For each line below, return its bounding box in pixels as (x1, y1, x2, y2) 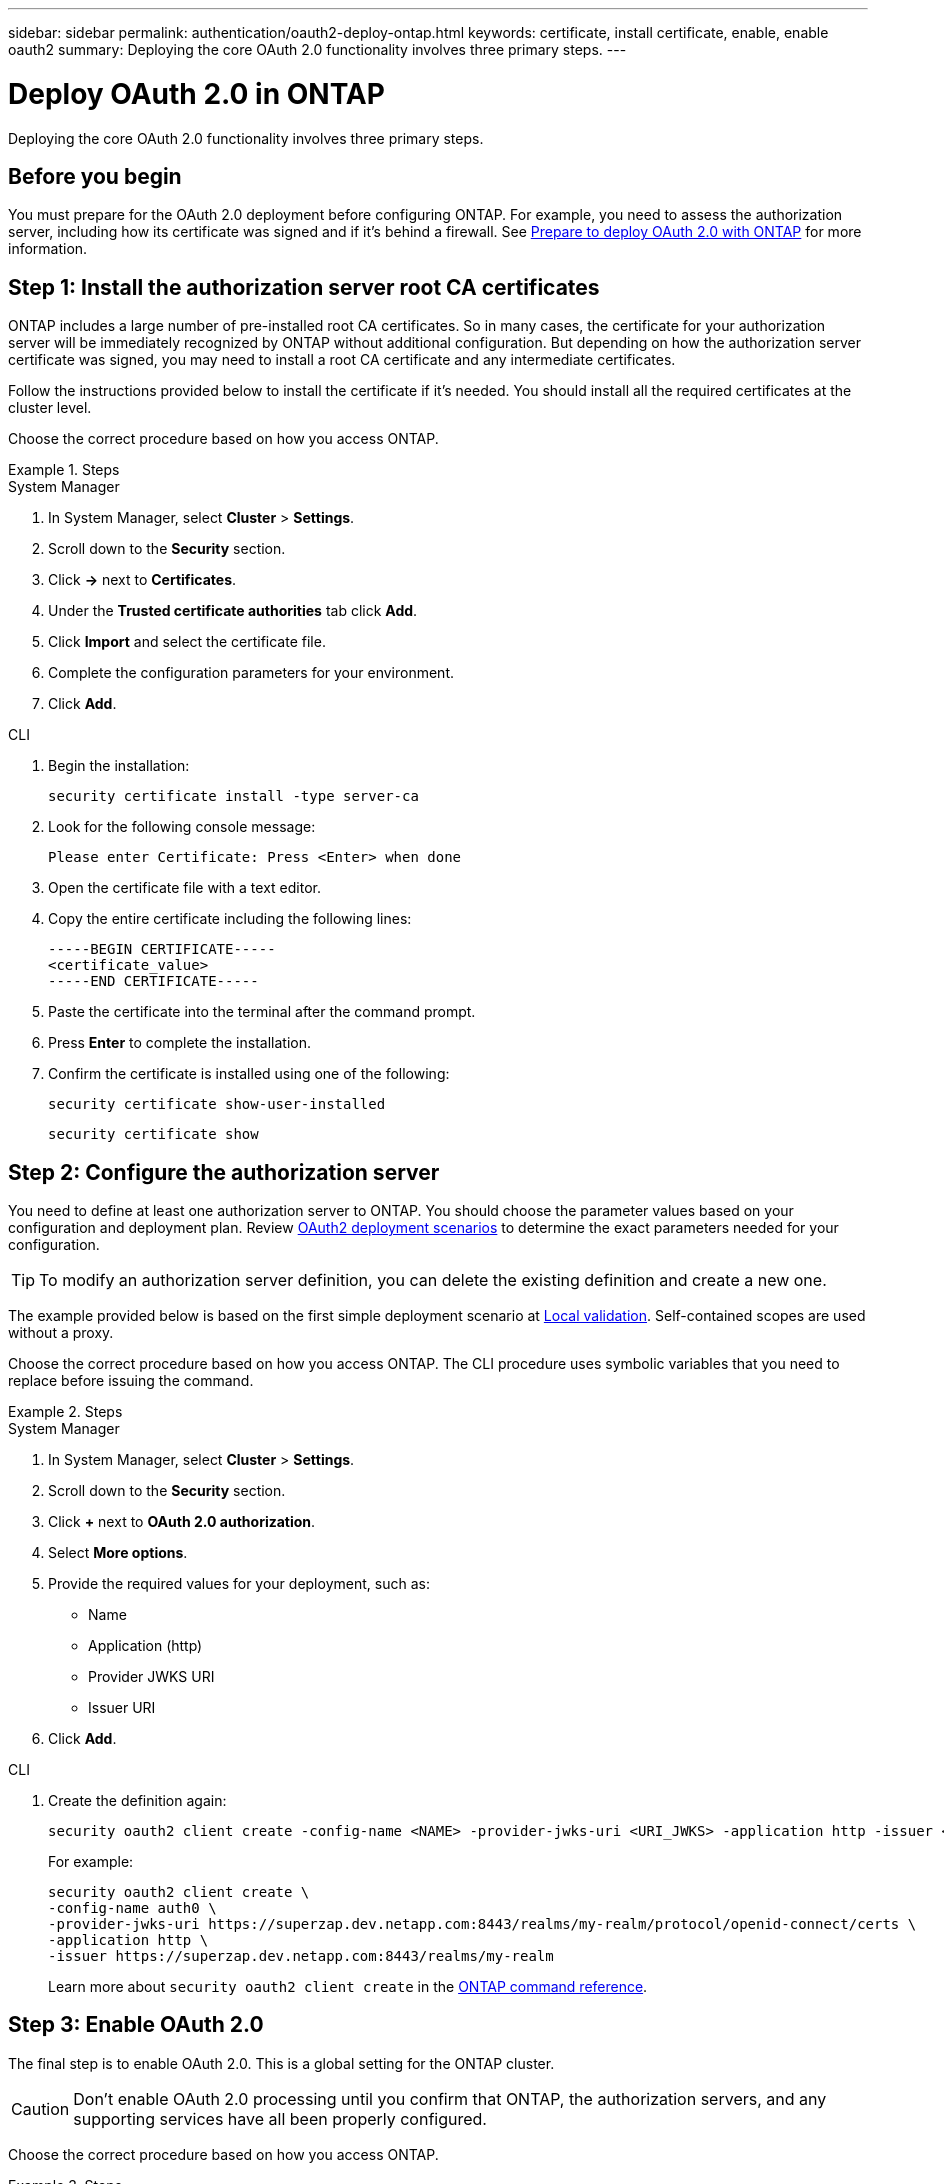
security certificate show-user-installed (48, 1096, 386, 1113)
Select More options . (48, 1544, 188, 1562)
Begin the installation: (48, 757, 190, 775)
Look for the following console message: (48, 818, 316, 836)
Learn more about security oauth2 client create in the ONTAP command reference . (48, 1978, 648, 1996)
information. (8, 240, 88, 258)
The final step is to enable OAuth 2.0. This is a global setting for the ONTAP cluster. (8, 2054, 555, 2072)
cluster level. (8, 399, 92, 417)
